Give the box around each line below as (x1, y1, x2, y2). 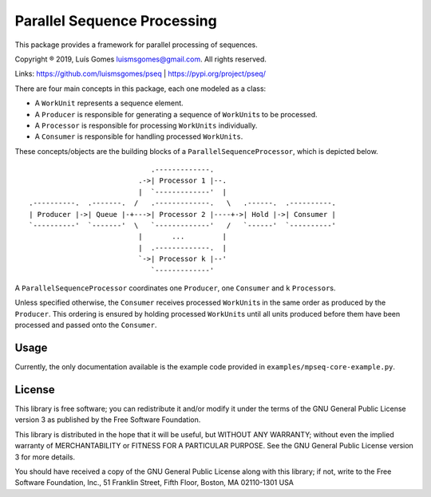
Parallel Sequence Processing (14, 12, 217, 30)
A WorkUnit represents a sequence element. (34, 98, 184, 108)
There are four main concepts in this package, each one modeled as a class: (14, 84, 267, 93)
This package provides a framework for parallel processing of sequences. (14, 40, 259, 49)
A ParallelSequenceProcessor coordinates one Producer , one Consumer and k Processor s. (14, 283, 336, 293)
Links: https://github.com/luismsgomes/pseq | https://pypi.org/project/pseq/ (14, 69, 267, 79)
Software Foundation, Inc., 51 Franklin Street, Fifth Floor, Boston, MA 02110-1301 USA (14, 478, 295, 487)
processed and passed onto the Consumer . (14, 320, 157, 330)
